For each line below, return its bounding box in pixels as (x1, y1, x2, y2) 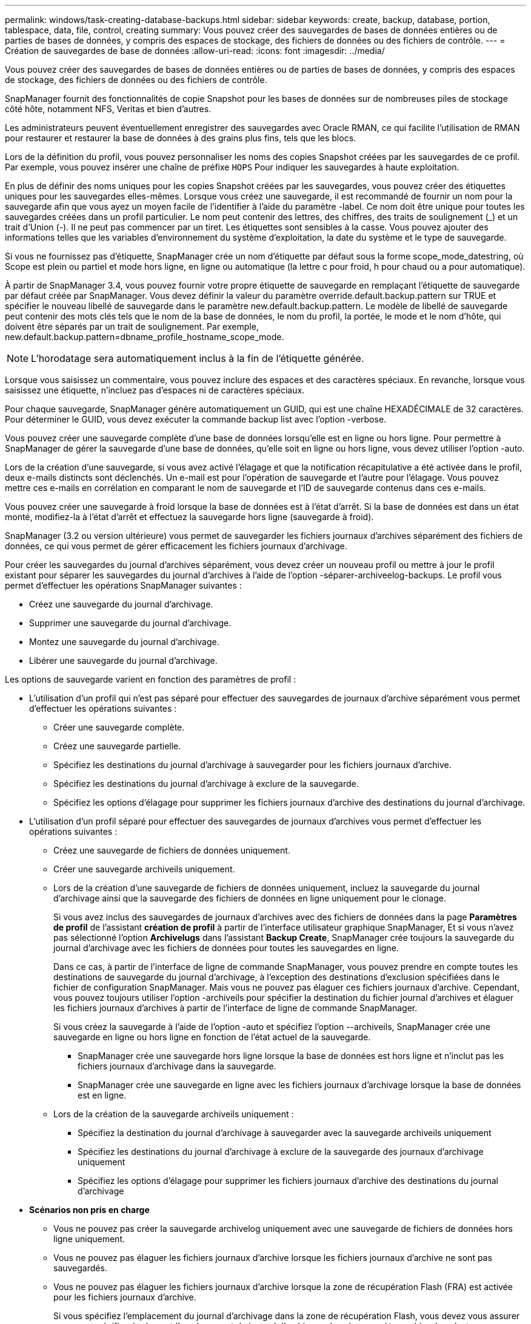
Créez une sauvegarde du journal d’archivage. (29, 599, 213, 609)
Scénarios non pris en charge (29, 1205, 150, 1215)
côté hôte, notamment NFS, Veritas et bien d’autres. (5, 104, 212, 114)
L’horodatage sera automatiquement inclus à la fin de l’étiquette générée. (31, 352, 364, 364)
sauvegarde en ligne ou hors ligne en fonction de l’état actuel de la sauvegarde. (53, 1032, 371, 1042)
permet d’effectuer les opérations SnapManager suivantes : (5, 580, 242, 590)
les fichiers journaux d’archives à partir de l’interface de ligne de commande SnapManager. (53, 1003, 418, 1013)
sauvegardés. (53, 1263, 107, 1273)
